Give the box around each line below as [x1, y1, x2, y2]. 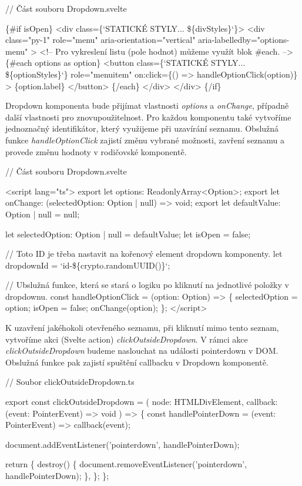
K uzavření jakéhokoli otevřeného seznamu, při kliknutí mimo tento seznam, [5, 321, 279, 334]
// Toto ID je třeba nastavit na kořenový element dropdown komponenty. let [5, 247, 283, 260]
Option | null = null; [5, 207, 80, 220]
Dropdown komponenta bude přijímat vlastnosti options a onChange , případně [5, 99, 289, 112]
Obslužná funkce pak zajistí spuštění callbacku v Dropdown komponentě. [5, 356, 269, 368]
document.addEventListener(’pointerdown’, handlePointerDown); [5, 438, 240, 450]
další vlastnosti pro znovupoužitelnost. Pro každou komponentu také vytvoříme [5, 110, 291, 123]
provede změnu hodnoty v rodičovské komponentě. [5, 145, 187, 157]
